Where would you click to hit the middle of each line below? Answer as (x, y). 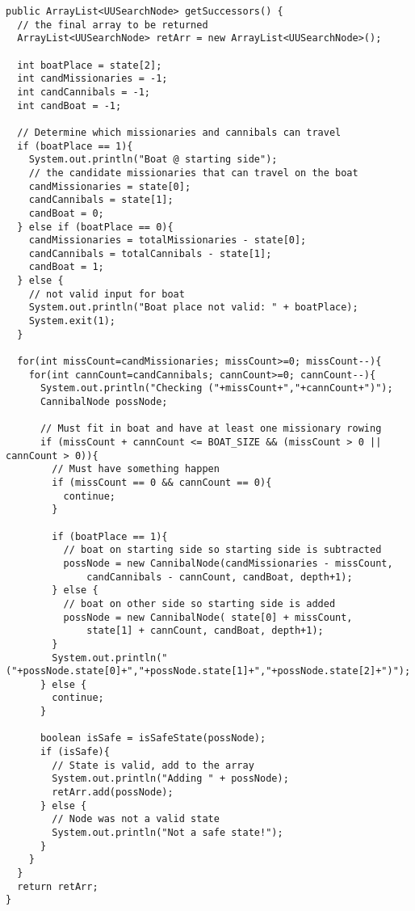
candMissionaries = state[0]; (110, 186)
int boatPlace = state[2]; (90, 65)
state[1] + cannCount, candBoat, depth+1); (205, 631)
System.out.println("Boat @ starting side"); (153, 160)
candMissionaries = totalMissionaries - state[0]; (168, 240)
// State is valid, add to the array (153, 765)
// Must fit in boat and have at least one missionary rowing (211, 429)
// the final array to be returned (113, 25)
